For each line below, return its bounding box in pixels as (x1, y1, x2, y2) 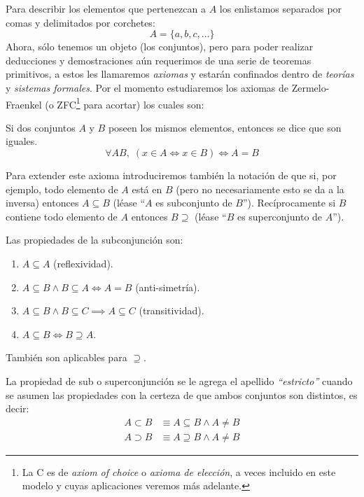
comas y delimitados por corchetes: (6, 15, 155, 29)
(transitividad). (139, 303, 204, 318)
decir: (6, 401, 29, 416)
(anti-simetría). (135, 279, 200, 294)
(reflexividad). (53, 255, 113, 270)
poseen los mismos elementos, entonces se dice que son (108, 120, 342, 134)
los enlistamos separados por (219, 1, 342, 15)
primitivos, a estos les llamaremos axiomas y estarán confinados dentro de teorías (6, 66, 354, 81)
